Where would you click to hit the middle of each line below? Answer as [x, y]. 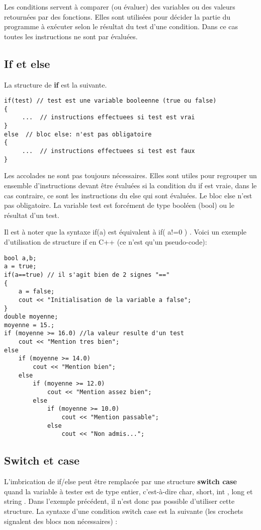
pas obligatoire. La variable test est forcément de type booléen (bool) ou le [119, 205]
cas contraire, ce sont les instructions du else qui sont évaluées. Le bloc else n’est [128, 195]
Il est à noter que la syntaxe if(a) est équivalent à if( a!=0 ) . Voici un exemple [125, 232]
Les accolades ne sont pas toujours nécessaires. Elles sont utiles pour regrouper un [130, 175]
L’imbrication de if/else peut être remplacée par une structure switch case [120, 481]
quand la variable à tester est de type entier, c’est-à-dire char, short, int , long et [128, 491]
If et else [27, 63]
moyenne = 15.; [29, 325]
